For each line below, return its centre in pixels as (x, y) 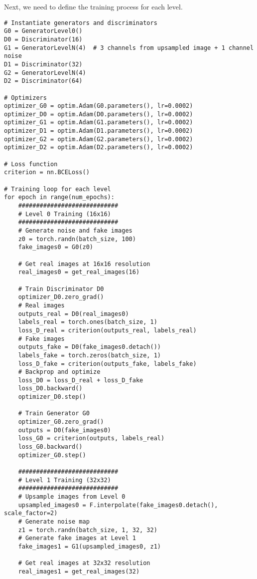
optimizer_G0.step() (52, 455)
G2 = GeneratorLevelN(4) (45, 73)
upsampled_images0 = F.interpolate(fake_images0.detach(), (118, 505)
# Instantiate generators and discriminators (81, 23)
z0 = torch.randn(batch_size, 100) (77, 239)
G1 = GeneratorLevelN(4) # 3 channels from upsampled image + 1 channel (129, 48)
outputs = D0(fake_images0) (64, 430)
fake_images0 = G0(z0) (56, 247)
